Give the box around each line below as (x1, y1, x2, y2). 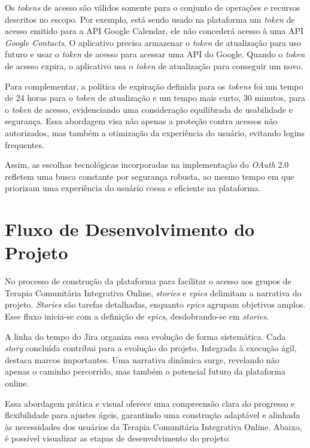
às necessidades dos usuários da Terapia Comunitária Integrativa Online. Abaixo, (5, 420, 302, 432)
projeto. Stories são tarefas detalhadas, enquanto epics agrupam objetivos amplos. (5, 298, 306, 311)
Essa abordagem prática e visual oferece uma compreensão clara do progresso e (5, 397, 295, 409)
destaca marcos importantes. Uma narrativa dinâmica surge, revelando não (5, 353, 279, 366)
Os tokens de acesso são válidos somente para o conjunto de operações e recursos (5, 1, 300, 13)
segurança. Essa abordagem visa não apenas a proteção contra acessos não (5, 115, 278, 127)
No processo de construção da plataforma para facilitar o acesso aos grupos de (5, 275, 291, 287)
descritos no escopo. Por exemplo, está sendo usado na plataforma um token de (5, 13, 295, 25)
